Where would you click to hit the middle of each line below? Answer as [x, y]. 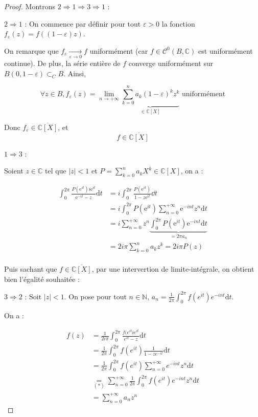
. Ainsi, [75, 73]
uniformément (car [119, 50]
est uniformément [226, 50]
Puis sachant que [31, 269]
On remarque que [31, 50]
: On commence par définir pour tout [83, 23]
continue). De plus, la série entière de [62, 63]
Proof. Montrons [30, 6]
